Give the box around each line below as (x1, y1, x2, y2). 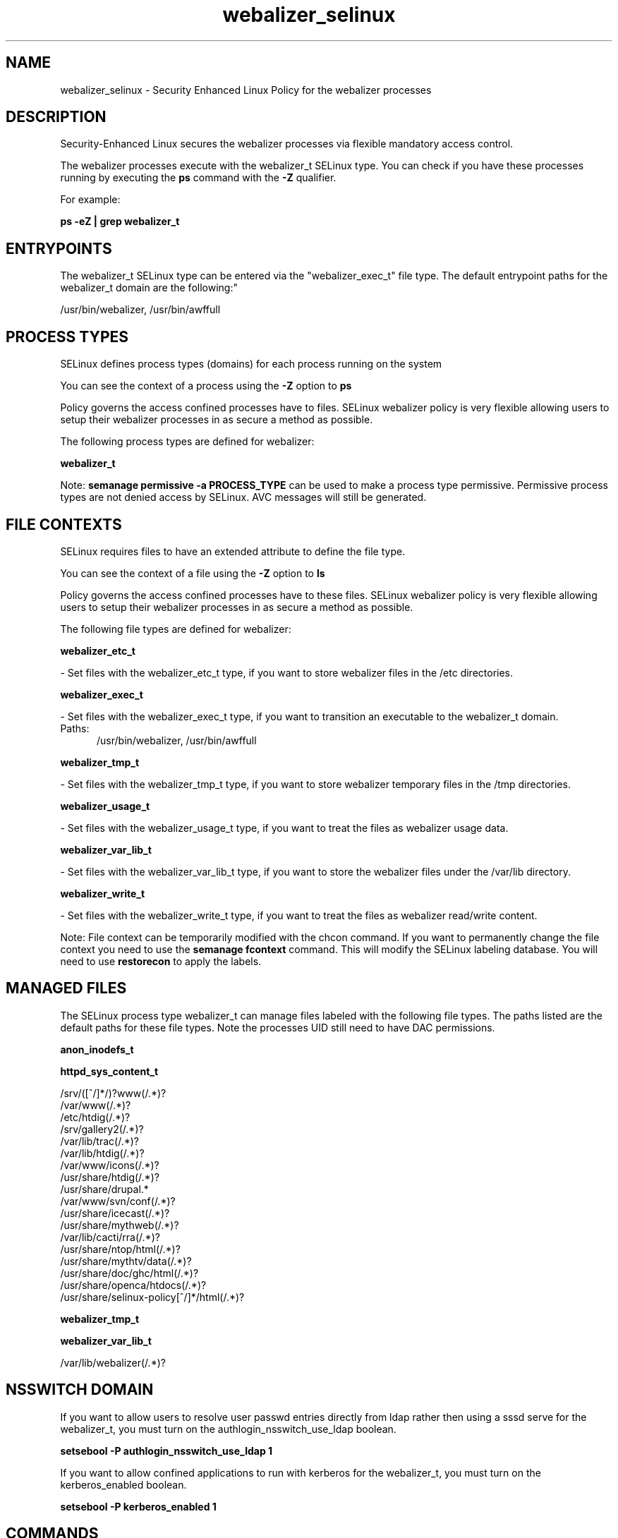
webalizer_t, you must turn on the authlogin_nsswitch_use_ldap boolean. (60, 1422, 396, 1435)
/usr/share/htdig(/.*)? (60, 1170, 159, 1183)
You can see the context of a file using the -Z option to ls (60, 567, 325, 579)
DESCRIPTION (6, 108, 107, 126)
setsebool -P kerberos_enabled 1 (60, 1500, 217, 1513)
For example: (60, 193, 121, 206)
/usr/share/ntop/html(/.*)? (60, 1242, 181, 1255)
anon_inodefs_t (60, 1043, 134, 1055)
